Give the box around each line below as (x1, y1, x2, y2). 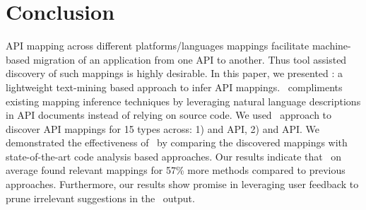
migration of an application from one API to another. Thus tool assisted (33, 52, 347, 66)
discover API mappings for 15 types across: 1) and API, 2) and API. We (6, 121, 320, 136)
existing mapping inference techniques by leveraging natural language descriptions (6, 93, 361, 108)
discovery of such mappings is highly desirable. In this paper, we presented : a (6, 66, 343, 81)
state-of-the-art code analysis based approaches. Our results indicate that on (6, 148, 342, 163)
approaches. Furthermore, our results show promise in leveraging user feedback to (6, 177, 359, 192)
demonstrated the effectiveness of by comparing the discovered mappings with (6, 135, 348, 150)
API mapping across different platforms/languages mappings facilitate (6, 38, 309, 53)
